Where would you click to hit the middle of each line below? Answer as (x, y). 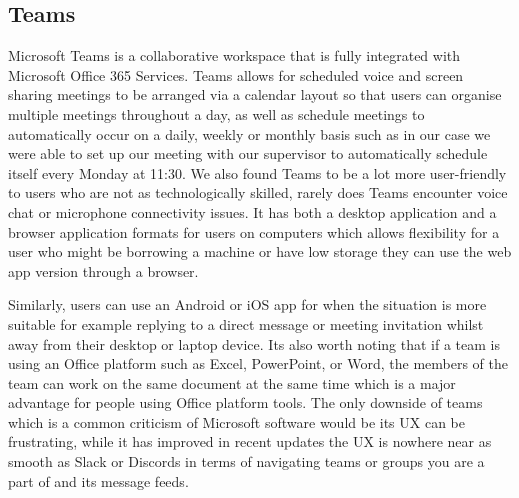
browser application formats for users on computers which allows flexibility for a (254, 231)
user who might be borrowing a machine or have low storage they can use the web (260, 251)
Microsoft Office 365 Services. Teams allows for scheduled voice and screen (236, 74)
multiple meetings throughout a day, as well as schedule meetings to (216, 113)
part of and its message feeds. (98, 480)
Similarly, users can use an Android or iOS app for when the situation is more (247, 304)
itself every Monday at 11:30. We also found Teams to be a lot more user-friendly (257, 172)
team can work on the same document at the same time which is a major (232, 382)
